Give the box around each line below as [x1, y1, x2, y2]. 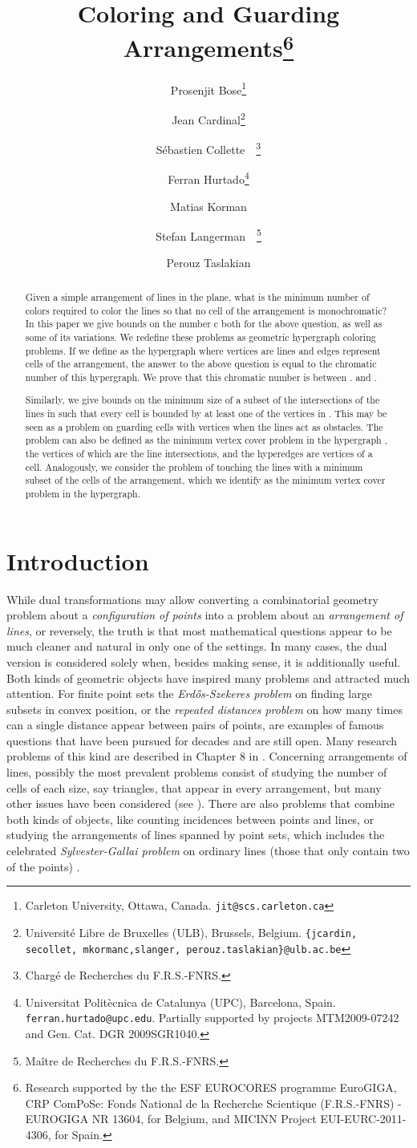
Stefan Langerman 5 [156, 225, 261, 244]
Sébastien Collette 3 [156, 139, 261, 157]
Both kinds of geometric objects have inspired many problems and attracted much [6, 669, 411, 686]
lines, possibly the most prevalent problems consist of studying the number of [6, 764, 387, 781]
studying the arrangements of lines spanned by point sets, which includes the [6, 826, 385, 843]
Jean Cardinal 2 [172, 108, 245, 128]
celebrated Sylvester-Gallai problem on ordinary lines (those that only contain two [6, 842, 410, 859]
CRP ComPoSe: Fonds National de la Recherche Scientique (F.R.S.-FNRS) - [25, 1094, 402, 1111]
